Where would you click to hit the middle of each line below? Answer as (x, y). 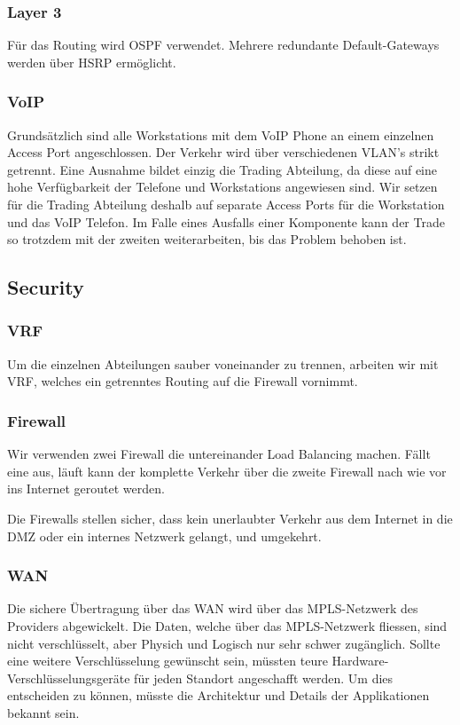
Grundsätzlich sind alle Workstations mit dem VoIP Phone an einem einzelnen (221, 134)
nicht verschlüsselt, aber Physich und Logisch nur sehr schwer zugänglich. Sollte (224, 643)
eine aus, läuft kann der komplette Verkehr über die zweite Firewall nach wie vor (227, 471)
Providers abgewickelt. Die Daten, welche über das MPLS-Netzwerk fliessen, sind (227, 625)
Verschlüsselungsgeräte (69, 678)
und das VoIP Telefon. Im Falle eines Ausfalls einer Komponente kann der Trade (226, 221)
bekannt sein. (43, 712)
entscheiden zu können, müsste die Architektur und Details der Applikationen (218, 695)
